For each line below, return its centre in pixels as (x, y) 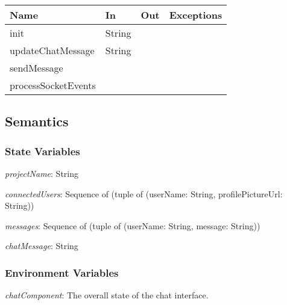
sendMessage (36, 68)
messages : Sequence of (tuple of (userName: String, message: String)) (133, 225)
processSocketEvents (53, 85)
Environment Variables (62, 272)
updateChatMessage (52, 50)
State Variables (43, 151)
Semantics (37, 121)
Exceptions (196, 15)
